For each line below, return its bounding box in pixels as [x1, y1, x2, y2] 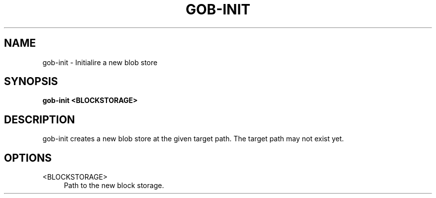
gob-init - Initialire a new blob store [42, 58, 158, 67]
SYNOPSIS [4, 75, 58, 88]
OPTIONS [4, 151, 52, 164]
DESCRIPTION [4, 113, 75, 126]
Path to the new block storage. [64, 181, 164, 190]
